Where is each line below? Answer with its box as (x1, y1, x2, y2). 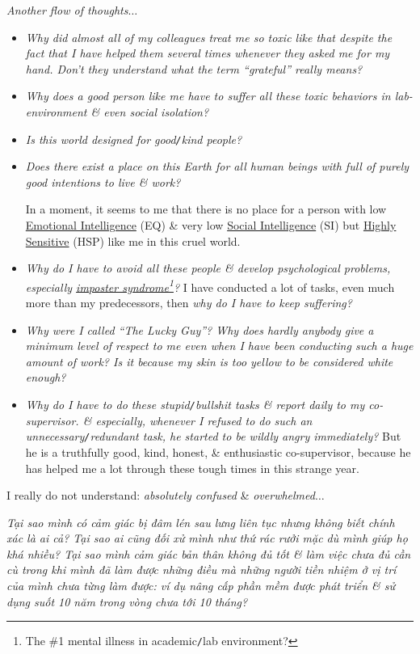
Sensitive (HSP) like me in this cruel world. (25, 232, 241, 249)
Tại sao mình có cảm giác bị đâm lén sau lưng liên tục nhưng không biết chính (6, 513, 395, 530)
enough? (25, 369, 66, 386)
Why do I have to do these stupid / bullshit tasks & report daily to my (25, 396, 365, 412)
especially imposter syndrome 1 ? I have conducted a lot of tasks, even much (25, 276, 395, 295)
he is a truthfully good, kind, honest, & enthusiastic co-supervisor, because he (25, 443, 411, 460)
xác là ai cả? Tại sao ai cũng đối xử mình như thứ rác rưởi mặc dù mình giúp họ (6, 530, 408, 546)
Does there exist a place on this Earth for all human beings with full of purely (25, 158, 409, 175)
